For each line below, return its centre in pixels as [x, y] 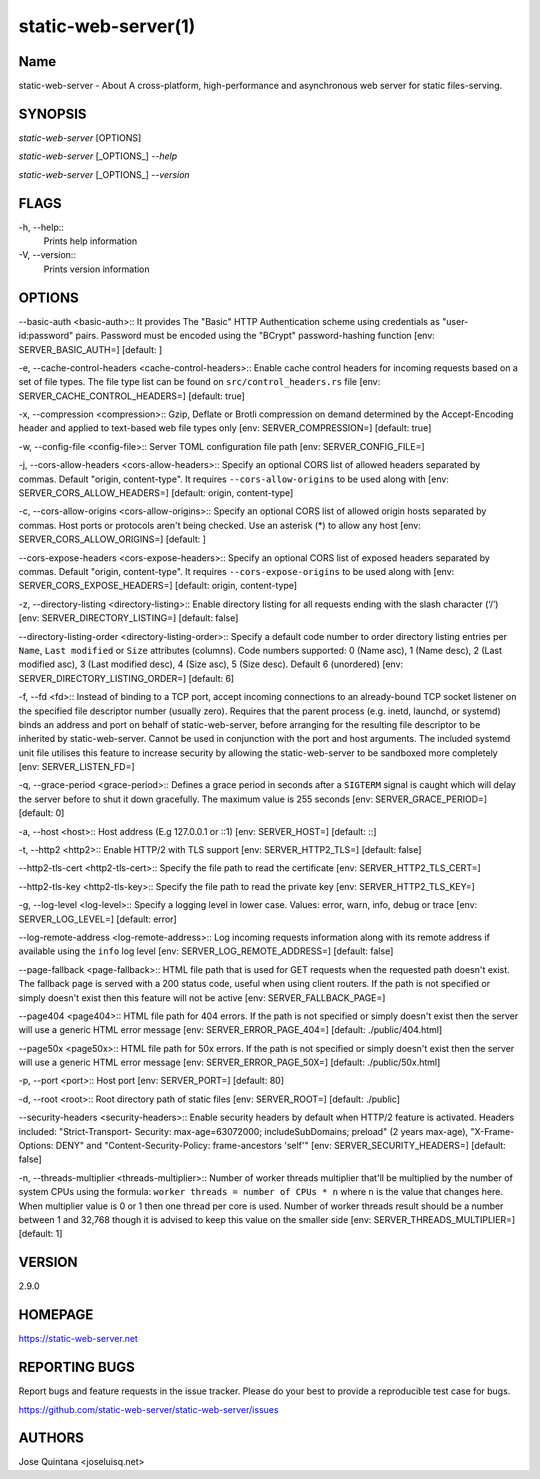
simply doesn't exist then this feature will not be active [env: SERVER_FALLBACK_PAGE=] [202, 997]
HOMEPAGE [56, 1315]
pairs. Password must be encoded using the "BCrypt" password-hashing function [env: [255, 336]
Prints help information [90, 241]
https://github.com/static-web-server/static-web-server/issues [148, 1409]
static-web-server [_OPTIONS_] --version [104, 174]
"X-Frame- [492, 1131]
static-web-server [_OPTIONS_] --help [98, 156]
